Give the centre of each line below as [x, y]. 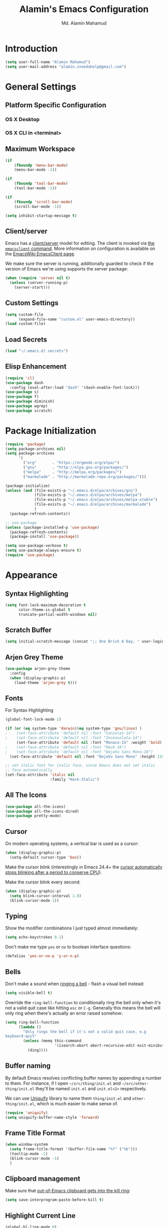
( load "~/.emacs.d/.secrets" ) [37, 351]
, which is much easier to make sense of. [76, 1103]
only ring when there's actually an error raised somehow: [64, 1013]
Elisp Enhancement [36, 367]
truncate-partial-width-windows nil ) [58, 615]
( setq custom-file [24, 315]
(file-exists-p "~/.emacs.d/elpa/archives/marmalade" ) [92, 504]
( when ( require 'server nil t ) [38, 278]
